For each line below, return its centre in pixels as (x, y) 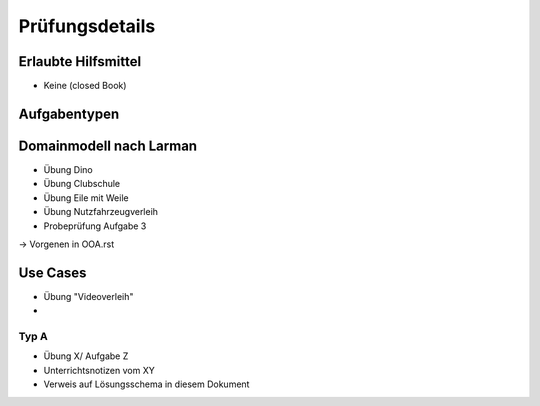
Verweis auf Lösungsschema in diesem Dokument (146, 384)
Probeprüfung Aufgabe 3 (95, 226)
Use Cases (52, 272)
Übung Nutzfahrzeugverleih (101, 212)
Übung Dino (68, 169)
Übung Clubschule (82, 184)
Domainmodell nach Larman (108, 145)
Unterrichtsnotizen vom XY (99, 370)
